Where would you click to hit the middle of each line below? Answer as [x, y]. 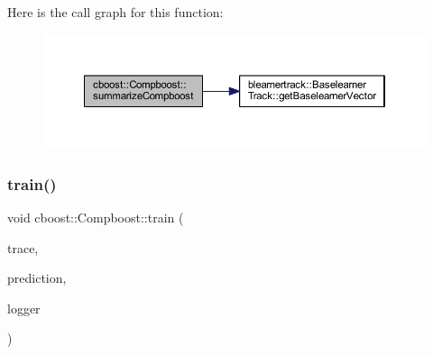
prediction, [37, 278]
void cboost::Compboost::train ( [96, 217]
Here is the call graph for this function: [115, 12]
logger [24, 308]
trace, [23, 247]
